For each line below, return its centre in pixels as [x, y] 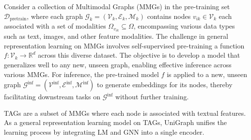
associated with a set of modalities [55, 26]
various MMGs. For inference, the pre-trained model [81, 74]
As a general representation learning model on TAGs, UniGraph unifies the [115, 122]
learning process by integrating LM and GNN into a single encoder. [104, 132]
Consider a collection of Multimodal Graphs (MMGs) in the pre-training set [117, 6]
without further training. [152, 97]
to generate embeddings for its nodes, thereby [165, 85]
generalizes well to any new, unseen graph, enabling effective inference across [118, 64]
